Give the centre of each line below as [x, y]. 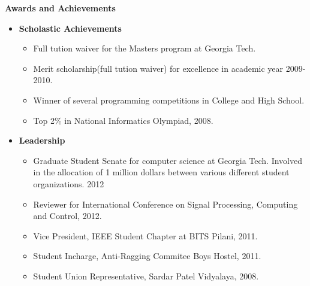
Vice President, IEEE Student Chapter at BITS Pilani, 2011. [145, 235]
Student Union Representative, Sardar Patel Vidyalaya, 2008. [146, 276]
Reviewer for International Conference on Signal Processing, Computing [165, 204]
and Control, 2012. [67, 216]
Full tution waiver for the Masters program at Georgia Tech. [145, 48]
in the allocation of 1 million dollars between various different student [161, 172]
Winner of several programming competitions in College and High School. [169, 100]
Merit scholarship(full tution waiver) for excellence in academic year [158, 68]
